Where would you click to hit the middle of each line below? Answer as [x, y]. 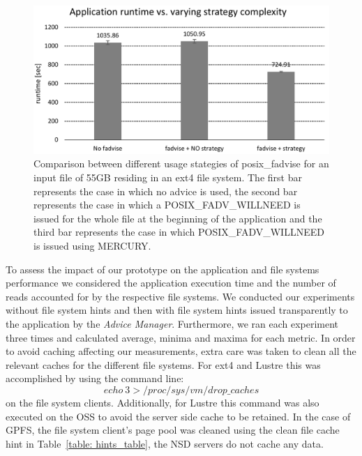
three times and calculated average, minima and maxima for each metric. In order [181, 337]
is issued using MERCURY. [92, 245]
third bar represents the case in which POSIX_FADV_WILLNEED [179, 232]
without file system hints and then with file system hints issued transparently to [177, 310]
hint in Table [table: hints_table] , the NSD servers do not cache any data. [165, 443]
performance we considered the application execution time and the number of [171, 283]
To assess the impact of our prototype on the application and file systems [163, 269]
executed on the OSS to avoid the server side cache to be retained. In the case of [178, 416]
